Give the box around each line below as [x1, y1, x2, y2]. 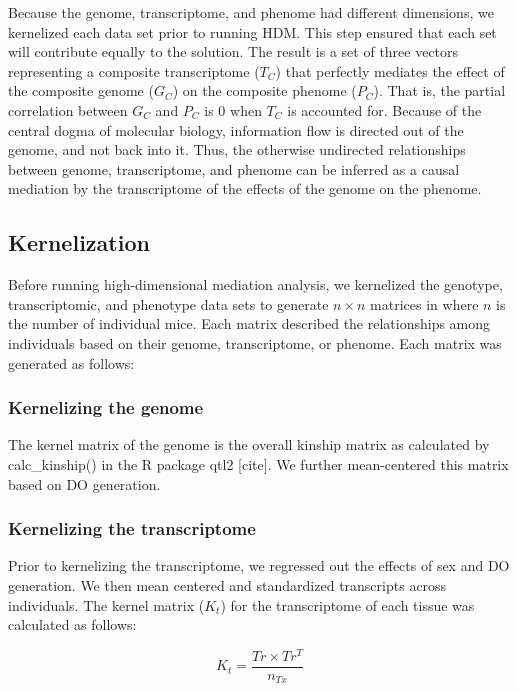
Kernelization [8, 227, 150, 258]
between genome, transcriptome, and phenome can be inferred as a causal [8, 158, 460, 179]
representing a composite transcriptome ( [8, 60, 260, 81]
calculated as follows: [8, 614, 137, 635]
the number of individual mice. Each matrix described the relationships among [8, 313, 491, 334]
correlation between [8, 99, 128, 120]
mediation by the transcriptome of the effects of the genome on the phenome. [8, 178, 482, 199]
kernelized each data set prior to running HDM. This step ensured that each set [8, 21, 497, 42]
